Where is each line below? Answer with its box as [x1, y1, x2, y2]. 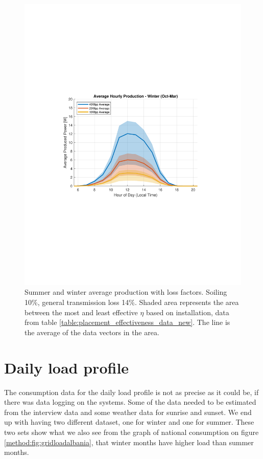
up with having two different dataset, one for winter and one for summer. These [4, 417, 254, 427]
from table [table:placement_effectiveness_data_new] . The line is [25, 317, 230, 327]
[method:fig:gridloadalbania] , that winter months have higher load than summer [4, 436, 254, 447]
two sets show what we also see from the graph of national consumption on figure [4, 426, 259, 437]
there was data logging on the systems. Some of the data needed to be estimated [4, 397, 256, 407]
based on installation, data [146, 307, 229, 317]
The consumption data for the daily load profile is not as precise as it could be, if [4, 386, 259, 397]
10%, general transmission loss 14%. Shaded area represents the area [25, 297, 239, 308]
